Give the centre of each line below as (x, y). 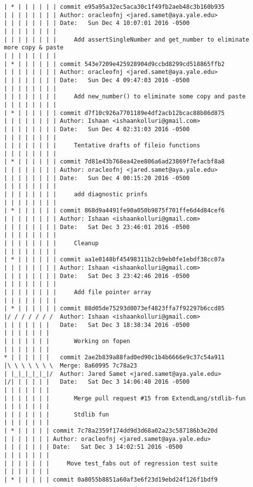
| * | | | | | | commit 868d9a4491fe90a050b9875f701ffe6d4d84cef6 (115, 211)
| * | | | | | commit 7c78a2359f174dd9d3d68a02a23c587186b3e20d (111, 431)
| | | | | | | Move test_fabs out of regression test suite (111, 463)
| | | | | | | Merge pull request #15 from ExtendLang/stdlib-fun (125, 398)
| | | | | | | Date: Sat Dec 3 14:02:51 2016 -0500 (93, 447)
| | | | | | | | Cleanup (51, 243)
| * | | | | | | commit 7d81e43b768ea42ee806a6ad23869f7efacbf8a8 (115, 162)
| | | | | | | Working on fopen (67, 341)
